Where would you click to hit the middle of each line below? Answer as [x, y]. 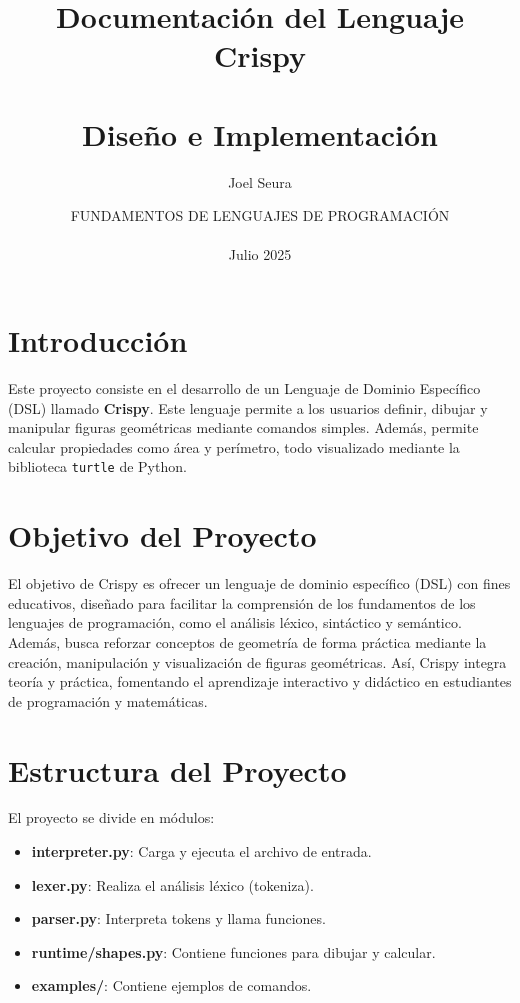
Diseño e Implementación [260, 133]
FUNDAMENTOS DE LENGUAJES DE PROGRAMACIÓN [260, 215]
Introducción [98, 340]
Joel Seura [260, 181]
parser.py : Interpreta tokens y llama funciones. [178, 918]
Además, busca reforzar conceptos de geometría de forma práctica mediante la [247, 641]
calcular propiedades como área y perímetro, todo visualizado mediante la [234, 446]
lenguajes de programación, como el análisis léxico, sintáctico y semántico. [235, 622]
